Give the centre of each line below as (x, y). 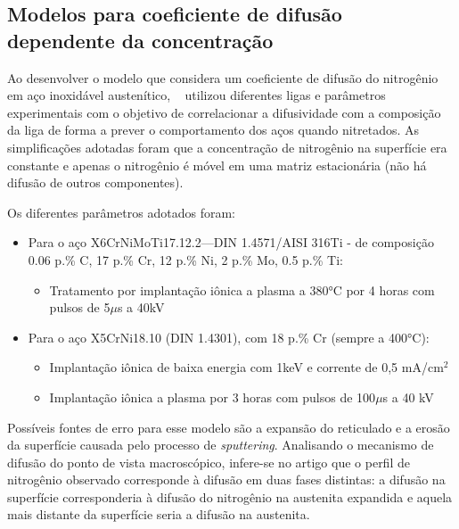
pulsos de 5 (80, 307)
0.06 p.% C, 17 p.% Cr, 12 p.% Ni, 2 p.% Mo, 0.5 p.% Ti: (185, 259)
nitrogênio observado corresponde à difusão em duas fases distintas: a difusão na (226, 479)
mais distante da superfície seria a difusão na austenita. (159, 514)
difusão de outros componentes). (95, 182)
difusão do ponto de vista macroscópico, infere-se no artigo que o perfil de (209, 462)
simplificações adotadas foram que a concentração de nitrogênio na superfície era (227, 147)
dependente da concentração (140, 40)
